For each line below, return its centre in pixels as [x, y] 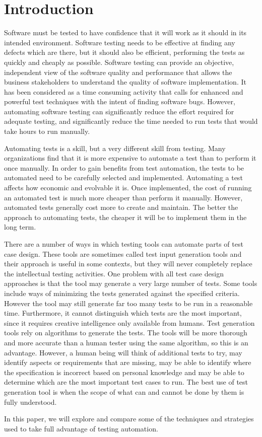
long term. [20, 227]
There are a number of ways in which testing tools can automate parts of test [124, 244]
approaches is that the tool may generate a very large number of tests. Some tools [131, 283]
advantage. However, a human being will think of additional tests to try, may [123, 352]
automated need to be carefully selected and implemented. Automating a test [123, 177]
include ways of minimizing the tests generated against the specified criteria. [122, 293]
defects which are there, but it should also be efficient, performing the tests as [124, 52]
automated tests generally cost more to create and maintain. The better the [121, 207]
